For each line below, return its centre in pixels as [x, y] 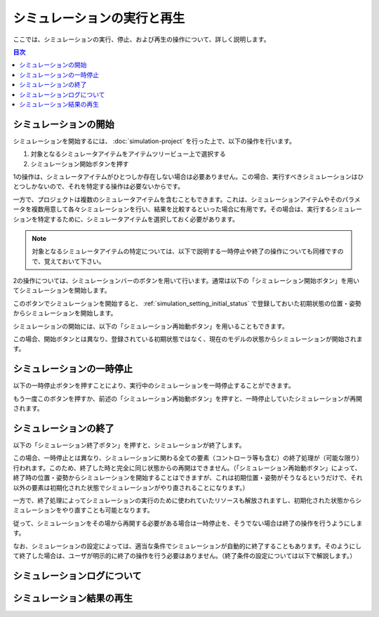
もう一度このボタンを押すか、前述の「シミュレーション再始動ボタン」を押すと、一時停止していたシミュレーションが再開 [188, 398]
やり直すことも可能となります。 [108, 510]
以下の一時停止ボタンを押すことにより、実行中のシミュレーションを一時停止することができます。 [154, 385]
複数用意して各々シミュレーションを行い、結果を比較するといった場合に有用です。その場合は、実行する [181, 209]
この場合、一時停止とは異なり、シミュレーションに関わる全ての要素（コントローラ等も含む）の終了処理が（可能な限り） [188, 458]
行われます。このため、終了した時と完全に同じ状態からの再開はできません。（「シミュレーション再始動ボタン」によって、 [187, 467]
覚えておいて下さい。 [74, 261]
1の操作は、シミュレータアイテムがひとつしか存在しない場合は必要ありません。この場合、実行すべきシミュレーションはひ [188, 176]
